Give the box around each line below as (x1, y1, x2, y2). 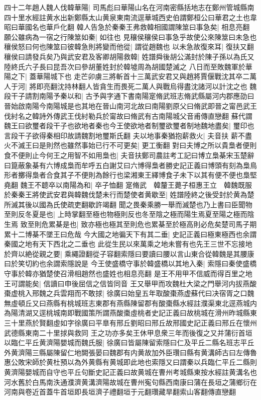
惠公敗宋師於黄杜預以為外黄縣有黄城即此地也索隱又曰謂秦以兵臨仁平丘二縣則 (4, 357, 257, 367)
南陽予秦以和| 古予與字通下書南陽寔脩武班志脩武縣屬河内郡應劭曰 (39, 91, 254, 101)
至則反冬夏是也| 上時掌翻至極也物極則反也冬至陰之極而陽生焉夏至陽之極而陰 (4, 209, 254, 219)
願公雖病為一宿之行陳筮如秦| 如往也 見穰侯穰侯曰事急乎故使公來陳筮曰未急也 (4, 31, 257, 42)
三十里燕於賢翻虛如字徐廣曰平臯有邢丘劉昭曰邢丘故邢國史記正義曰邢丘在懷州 (4, 317, 257, 328)
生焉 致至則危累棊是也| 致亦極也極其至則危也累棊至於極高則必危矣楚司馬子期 (4, 219, 257, 229)
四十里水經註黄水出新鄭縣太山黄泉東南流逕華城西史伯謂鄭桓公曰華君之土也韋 (4, 12, 257, 22)
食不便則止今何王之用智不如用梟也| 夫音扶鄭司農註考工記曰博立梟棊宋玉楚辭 (4, 149, 254, 160)
